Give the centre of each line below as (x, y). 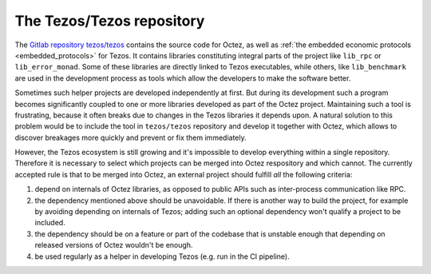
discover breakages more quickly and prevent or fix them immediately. (130, 137)
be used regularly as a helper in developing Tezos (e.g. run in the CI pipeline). (162, 256)
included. (50, 223)
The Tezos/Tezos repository (110, 21)
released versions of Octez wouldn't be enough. (114, 245)
